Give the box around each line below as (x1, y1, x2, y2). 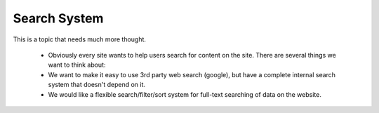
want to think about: (48, 60, 106, 69)
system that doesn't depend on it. (48, 81, 146, 89)
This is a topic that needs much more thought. (13, 35, 147, 44)
